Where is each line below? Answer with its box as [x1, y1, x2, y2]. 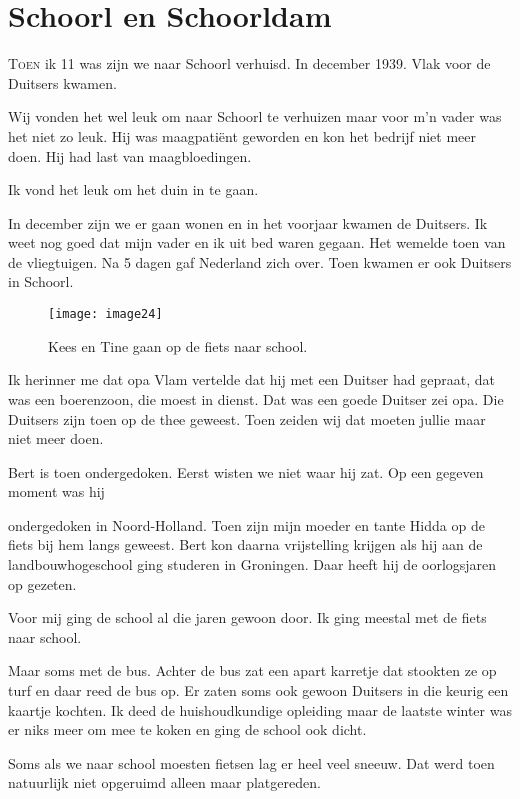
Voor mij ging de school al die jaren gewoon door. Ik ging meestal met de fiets [8, 607, 487, 628]
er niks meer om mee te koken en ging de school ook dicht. [8, 719, 367, 740]
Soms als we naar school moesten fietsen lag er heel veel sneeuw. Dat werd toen [8, 752, 495, 773]
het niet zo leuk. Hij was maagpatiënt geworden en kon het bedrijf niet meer [8, 125, 477, 146]
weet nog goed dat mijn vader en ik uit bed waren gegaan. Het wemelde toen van [8, 232, 506, 253]
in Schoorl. [8, 271, 74, 292]
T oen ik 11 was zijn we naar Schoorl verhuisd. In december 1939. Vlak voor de [8, 53, 491, 74]
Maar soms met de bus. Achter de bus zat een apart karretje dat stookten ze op [8, 660, 497, 681]
